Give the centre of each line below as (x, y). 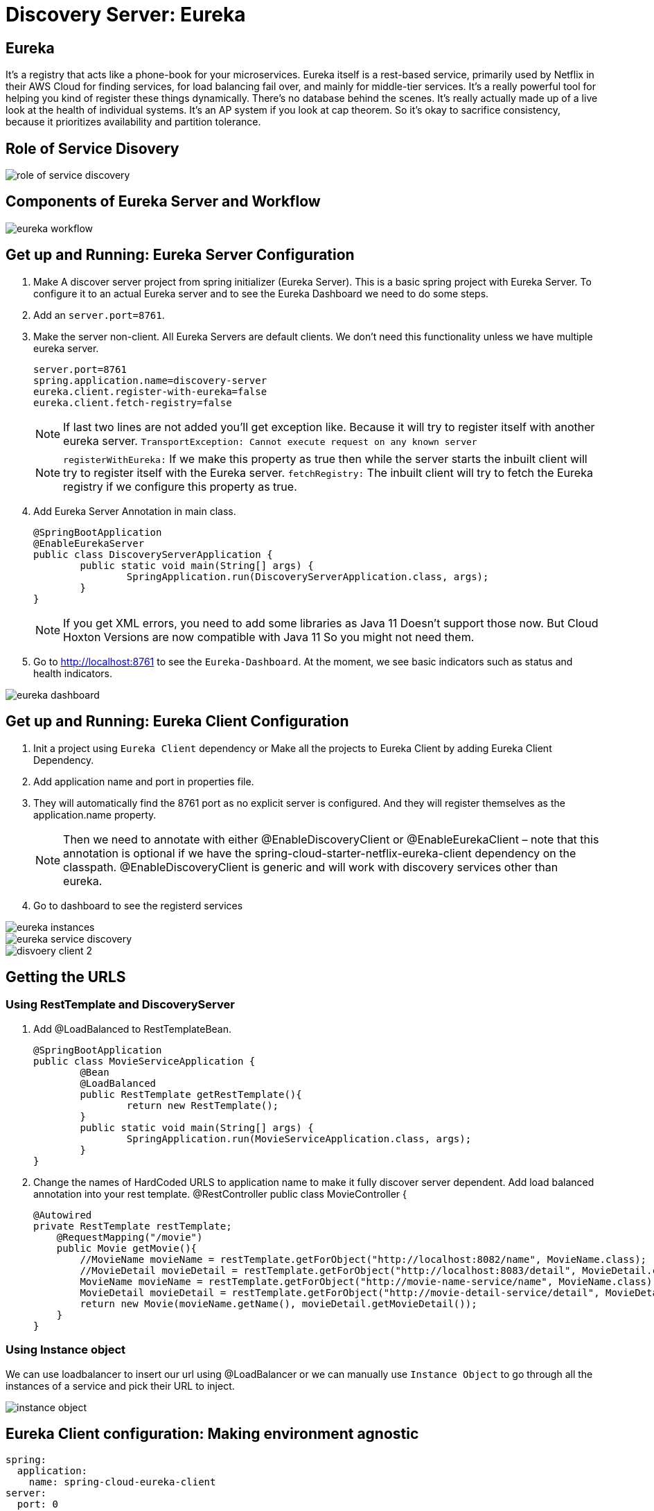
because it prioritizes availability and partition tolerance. (133, 122)
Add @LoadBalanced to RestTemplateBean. (133, 1029)
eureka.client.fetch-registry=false (133, 402)
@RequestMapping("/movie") (130, 1237)
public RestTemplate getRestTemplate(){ (191, 1094)
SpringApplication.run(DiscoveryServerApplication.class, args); (308, 576)
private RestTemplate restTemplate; (133, 1226)
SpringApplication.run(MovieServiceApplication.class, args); (299, 1138)
